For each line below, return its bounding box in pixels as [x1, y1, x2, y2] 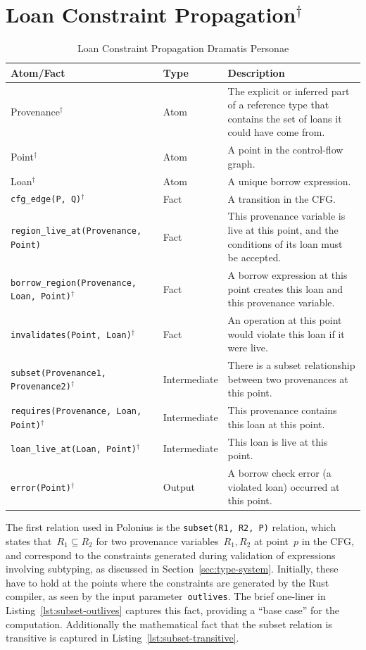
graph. [227, 156, 255, 170]
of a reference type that [227, 97, 329, 112]
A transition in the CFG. [227, 191, 336, 206]
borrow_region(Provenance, [11, 277, 137, 288]
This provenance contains [227, 403, 337, 418]
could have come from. [227, 125, 325, 139]
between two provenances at [227, 371, 348, 386]
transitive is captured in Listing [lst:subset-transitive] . [6, 630, 239, 645]
